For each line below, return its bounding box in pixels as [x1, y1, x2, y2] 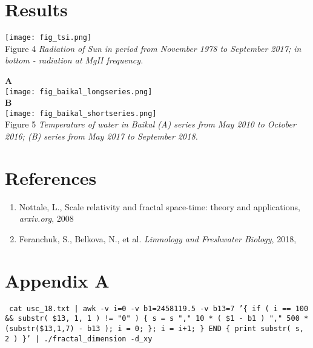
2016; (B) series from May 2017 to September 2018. [5, 130, 198, 143]
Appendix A [5, 268, 110, 292]
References [5, 165, 97, 190]
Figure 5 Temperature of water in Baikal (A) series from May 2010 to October [5, 118, 296, 130]
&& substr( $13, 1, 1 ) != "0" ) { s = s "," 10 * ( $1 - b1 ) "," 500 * [5, 314, 309, 323]
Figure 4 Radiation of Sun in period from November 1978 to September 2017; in [5, 42, 301, 54]
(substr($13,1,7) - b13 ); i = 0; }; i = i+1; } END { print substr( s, [5, 324, 304, 333]
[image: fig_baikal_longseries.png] [5, 87, 153, 96]
